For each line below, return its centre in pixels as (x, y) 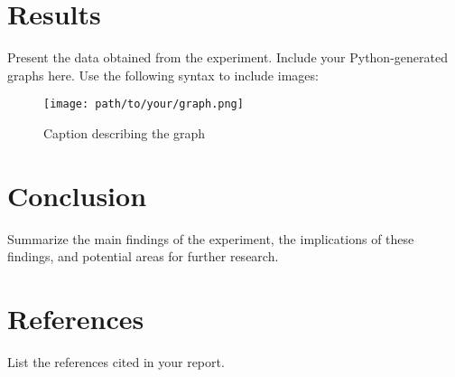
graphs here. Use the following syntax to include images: (163, 75)
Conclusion (77, 195)
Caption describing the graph (125, 132)
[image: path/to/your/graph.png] (144, 104)
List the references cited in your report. (116, 362)
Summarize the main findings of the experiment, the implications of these (211, 238)
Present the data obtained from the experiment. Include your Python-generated (227, 57)
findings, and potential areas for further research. (143, 256)
